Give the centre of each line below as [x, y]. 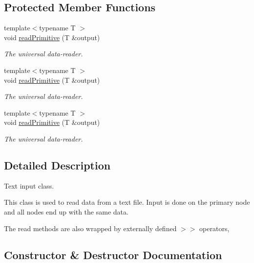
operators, [214, 228]
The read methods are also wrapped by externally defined [90, 228]
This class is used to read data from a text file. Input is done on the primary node [127, 202]
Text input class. [29, 185]
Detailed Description [57, 165]
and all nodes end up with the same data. [66, 211]
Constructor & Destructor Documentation [113, 254]
